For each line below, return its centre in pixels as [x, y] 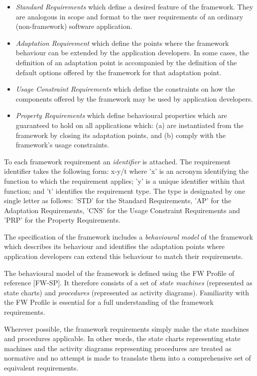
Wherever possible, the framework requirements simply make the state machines [127, 328]
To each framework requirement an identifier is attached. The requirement [117, 161]
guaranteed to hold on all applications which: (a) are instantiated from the [129, 125]
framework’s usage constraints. [62, 145]
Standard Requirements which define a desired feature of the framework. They [134, 6]
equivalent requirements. [41, 368]
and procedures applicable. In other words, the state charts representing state [122, 338]
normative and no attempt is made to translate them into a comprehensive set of [128, 358]
